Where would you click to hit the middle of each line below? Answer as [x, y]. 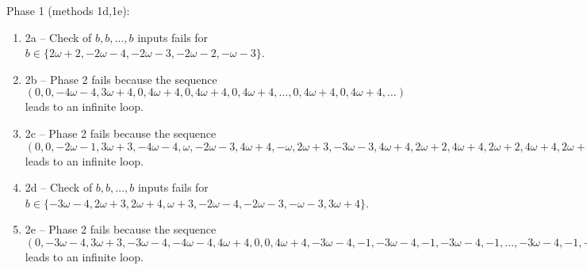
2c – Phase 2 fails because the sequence [121, 133]
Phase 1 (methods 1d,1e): [68, 10]
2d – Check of [59, 187]
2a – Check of [58, 37]
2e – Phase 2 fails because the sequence [121, 229]
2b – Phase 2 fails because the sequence [121, 79]
